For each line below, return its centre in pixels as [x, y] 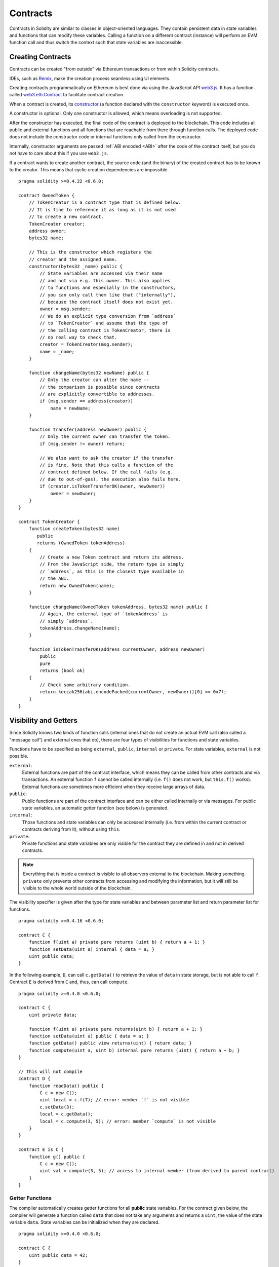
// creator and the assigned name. [73, 259]
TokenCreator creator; [57, 224]
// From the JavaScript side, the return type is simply [112, 564]
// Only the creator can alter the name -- [94, 380]
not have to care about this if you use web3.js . [59, 153]
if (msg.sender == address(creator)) [87, 401]
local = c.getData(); [67, 1114]
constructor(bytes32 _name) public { [75, 266]
